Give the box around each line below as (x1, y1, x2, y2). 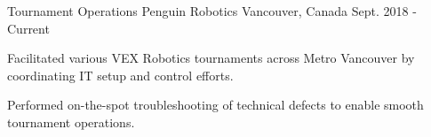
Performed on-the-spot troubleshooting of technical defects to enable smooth (7, 95, 424, 114)
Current (7, 19, 50, 37)
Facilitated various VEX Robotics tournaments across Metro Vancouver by (7, 49, 415, 67)
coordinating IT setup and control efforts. (7, 65, 234, 84)
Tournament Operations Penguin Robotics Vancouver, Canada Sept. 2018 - (7, 2, 417, 19)
